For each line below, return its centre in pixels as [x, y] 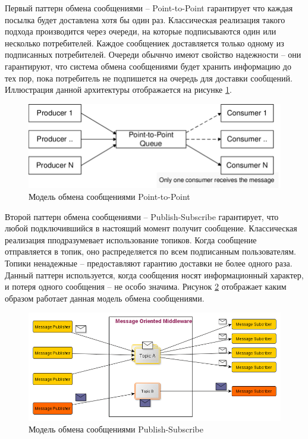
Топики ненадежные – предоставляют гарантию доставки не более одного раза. [149, 263]
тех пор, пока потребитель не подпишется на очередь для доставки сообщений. [149, 78]
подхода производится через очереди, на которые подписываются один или [141, 31]
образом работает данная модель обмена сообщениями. [105, 298]
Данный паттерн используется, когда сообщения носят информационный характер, [154, 275]
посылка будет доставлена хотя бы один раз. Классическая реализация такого [145, 19]
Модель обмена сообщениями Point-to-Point [109, 196]
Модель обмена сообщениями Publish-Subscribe [116, 429]
